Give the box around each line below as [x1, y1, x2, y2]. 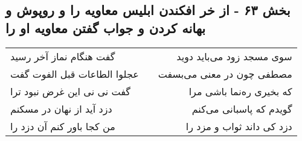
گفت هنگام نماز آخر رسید [10, 49, 115, 63]
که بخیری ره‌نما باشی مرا [188, 84, 292, 98]
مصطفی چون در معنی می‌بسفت [158, 66, 292, 81]
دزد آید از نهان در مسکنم [10, 101, 112, 116]
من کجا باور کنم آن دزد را [10, 119, 115, 133]
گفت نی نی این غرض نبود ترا [10, 84, 130, 98]
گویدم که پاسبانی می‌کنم [191, 101, 292, 116]
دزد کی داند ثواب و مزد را [185, 119, 292, 133]
